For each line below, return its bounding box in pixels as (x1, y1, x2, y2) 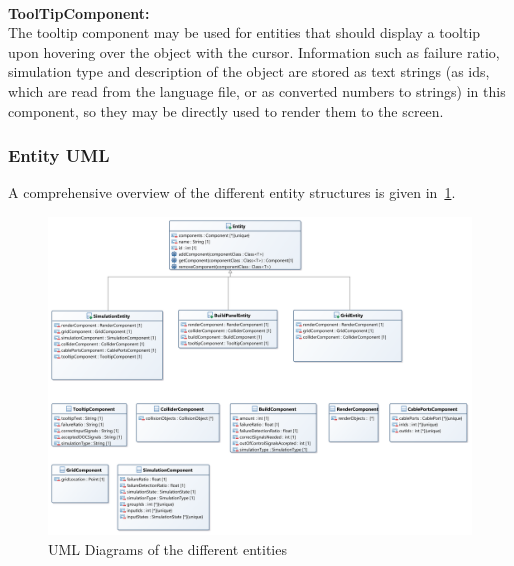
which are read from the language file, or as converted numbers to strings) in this (8, 80, 506, 101)
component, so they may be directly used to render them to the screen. (8, 100, 444, 121)
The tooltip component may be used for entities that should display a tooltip (8, 22, 481, 43)
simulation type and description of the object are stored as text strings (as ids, (8, 61, 490, 82)
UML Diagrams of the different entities (48, 538, 287, 559)
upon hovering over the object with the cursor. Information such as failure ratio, (8, 41, 500, 62)
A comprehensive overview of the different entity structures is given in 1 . (8, 182, 456, 203)
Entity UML (8, 143, 110, 168)
